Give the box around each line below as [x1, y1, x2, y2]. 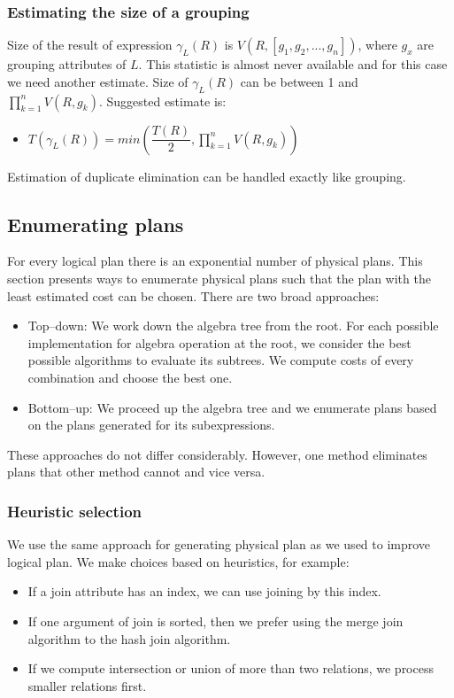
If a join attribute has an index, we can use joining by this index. [27, 582, 381, 601]
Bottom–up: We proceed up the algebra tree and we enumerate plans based [27, 398, 437, 416]
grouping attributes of [7, 55, 127, 74]
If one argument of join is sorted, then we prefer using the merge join [27, 611, 404, 630]
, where [358, 35, 397, 54]
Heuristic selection [7, 500, 142, 522]
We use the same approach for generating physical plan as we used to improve [7, 535, 431, 554]
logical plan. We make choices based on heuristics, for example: [7, 552, 350, 570]
